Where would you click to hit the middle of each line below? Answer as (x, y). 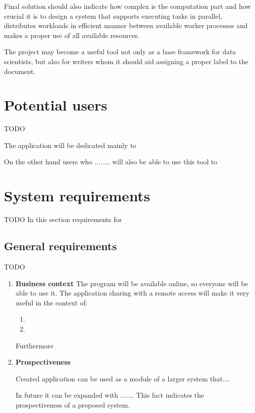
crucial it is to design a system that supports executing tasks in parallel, (113, 16)
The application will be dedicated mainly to (70, 145)
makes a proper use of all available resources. (72, 35)
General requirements (60, 246)
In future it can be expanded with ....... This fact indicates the (110, 395)
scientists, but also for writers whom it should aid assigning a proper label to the (126, 61)
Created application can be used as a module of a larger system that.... (123, 378)
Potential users (56, 105)
